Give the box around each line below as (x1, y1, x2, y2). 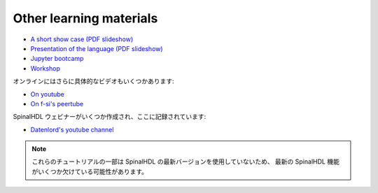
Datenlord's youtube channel (30, 125, 114, 134)
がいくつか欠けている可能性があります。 (31, 167, 148, 176)
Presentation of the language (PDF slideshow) (30, 44, 164, 52)
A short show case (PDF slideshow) (30, 35, 133, 43)
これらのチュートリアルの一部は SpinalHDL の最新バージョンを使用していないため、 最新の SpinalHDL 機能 (31, 157, 339, 166)
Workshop (30, 64, 61, 73)
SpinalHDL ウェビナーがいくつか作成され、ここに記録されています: (13, 113, 206, 121)
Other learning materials (13, 10, 158, 26)
